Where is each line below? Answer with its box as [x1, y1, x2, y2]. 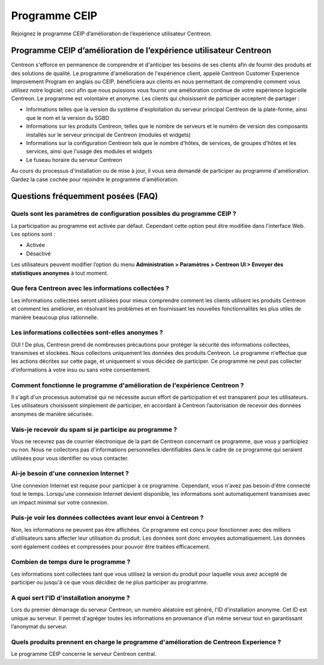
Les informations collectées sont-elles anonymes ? [11, 329, 163, 337]
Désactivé [26, 249, 51, 257]
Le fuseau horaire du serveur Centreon [26, 156, 122, 163]
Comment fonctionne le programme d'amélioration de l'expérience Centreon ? [11, 381, 244, 389]
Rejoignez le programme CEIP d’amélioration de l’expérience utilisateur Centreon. [11, 30, 212, 37]
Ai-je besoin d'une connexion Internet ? [11, 470, 129, 478]
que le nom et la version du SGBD [26, 114, 110, 121]
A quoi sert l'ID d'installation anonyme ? [11, 594, 130, 602]
